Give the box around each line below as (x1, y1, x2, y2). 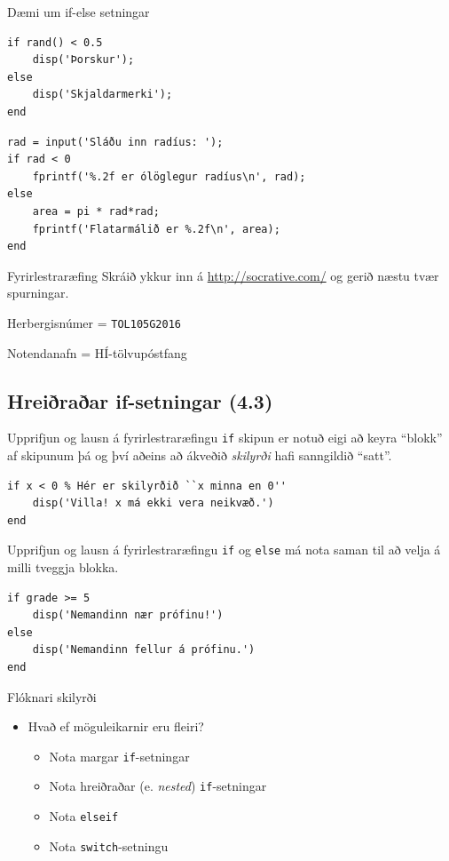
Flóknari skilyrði (7, 687, 97, 706)
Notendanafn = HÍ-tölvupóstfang (7, 343, 187, 362)
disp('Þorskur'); (32, 53, 135, 67)
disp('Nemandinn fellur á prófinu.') (32, 643, 256, 657)
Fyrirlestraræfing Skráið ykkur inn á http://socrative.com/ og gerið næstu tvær (7, 266, 439, 284)
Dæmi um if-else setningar (7, 3, 150, 20)
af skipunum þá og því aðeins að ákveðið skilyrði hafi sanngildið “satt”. (7, 446, 392, 465)
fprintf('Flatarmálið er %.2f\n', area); (32, 222, 280, 235)
